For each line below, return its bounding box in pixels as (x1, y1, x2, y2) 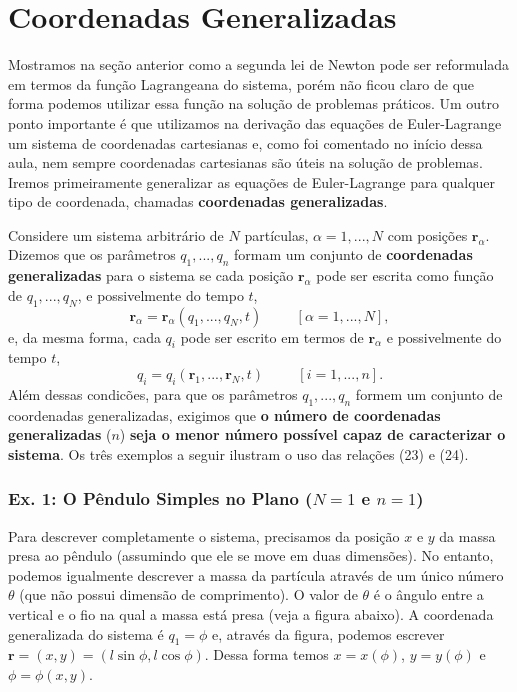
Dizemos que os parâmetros (8, 244, 176, 265)
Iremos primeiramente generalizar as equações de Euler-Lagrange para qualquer (8, 171, 496, 192)
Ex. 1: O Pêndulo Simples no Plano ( (8, 486, 313, 511)
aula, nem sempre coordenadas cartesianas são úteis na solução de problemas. (8, 152, 483, 173)
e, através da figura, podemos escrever (212, 623, 445, 644)
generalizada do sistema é (8, 623, 164, 644)
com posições (387, 224, 468, 245)
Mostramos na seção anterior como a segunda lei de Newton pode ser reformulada (8, 54, 510, 75)
